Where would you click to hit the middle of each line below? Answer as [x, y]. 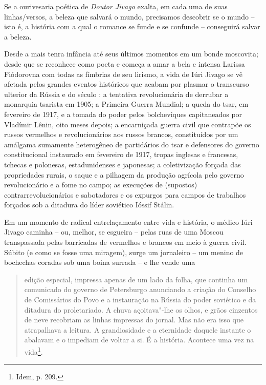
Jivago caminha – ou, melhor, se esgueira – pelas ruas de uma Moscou [114, 232]
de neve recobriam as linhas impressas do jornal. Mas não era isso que [134, 320]
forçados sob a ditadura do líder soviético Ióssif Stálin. [89, 205]
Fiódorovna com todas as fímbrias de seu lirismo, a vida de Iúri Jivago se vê [124, 74]
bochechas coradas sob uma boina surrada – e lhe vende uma [100, 262]
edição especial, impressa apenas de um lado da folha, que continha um [136, 279]
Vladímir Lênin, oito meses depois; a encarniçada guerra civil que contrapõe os [128, 124]
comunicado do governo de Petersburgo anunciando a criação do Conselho [140, 289]
